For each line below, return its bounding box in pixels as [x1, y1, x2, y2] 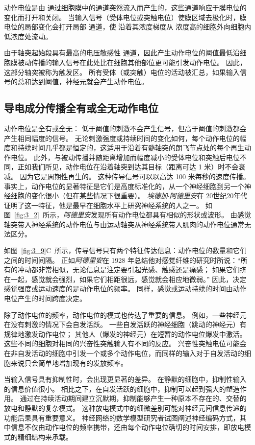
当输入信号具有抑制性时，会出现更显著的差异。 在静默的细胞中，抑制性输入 [4, 374, 247, 384]
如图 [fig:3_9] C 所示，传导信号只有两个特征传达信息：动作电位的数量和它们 [4, 245, 247, 256]
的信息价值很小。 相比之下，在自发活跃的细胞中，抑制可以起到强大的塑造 [4, 383, 240, 394]
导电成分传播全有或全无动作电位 [4, 100, 158, 116]
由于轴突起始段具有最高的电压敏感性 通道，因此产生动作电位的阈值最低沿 [4, 47, 240, 58]
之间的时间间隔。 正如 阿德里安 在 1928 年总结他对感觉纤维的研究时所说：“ [4, 255, 241, 265]
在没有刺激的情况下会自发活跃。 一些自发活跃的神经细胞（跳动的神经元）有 [4, 319, 247, 329]
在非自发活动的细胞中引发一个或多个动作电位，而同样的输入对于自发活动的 [4, 348, 244, 358]
